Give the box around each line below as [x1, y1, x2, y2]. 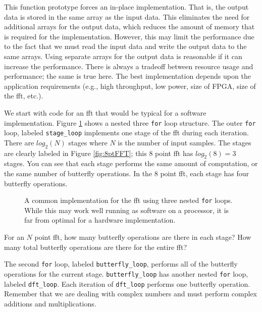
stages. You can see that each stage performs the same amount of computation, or [4, 158, 258, 169]
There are [4, 137, 34, 147]
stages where [68, 137, 108, 147]
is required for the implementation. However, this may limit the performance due [4, 31, 254, 41]
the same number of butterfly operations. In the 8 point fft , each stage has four [4, 168, 249, 179]
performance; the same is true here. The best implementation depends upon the [4, 71, 251, 81]
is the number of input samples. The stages [118, 137, 251, 147]
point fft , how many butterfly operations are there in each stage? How [34, 232, 251, 242]
